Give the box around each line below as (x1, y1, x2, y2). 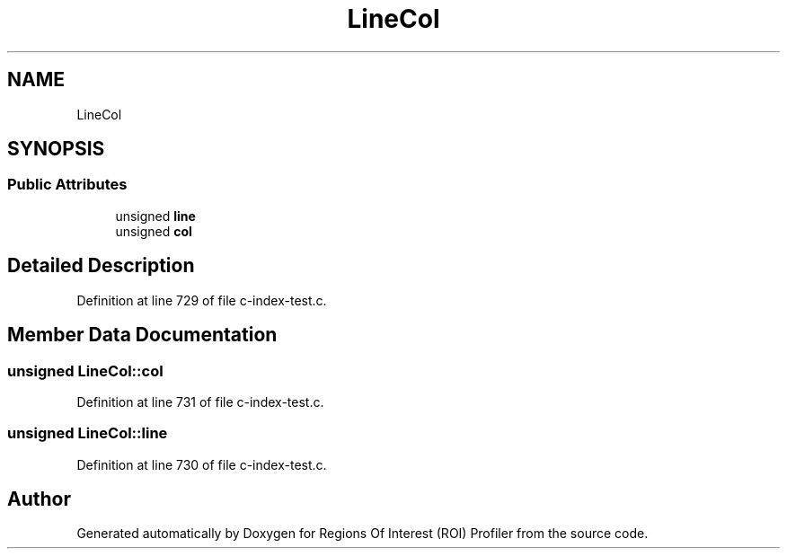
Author (7, 488, 71, 511)
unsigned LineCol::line (7, 424, 168, 443)
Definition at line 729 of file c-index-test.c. (76, 292, 327, 308)
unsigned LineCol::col (7, 361, 164, 380)
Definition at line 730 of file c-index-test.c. (76, 456, 327, 472)
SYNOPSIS (7, 137, 105, 161)
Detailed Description (7, 254, 195, 278)
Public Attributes (7, 175, 128, 194)
